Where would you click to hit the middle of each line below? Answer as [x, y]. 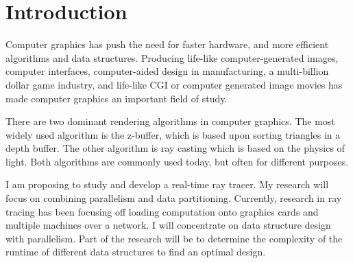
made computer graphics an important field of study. [117, 98]
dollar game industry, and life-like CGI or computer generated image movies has [174, 84]
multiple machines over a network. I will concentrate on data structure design [168, 225]
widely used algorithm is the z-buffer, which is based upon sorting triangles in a [173, 134]
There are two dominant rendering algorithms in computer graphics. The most [170, 121]
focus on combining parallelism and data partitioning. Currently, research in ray [174, 198]
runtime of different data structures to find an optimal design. [136, 252]
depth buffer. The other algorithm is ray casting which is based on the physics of [175, 148]
